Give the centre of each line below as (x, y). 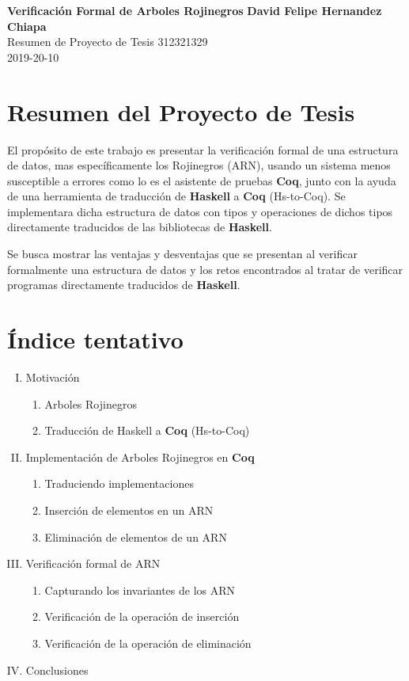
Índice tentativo (95, 339)
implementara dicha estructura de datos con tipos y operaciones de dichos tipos (200, 211)
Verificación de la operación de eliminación (148, 643)
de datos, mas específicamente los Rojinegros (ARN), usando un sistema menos (199, 165)
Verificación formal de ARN (93, 563)
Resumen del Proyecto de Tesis (181, 111)
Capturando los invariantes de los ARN (140, 590)
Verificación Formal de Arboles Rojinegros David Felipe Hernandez (195, 10)
